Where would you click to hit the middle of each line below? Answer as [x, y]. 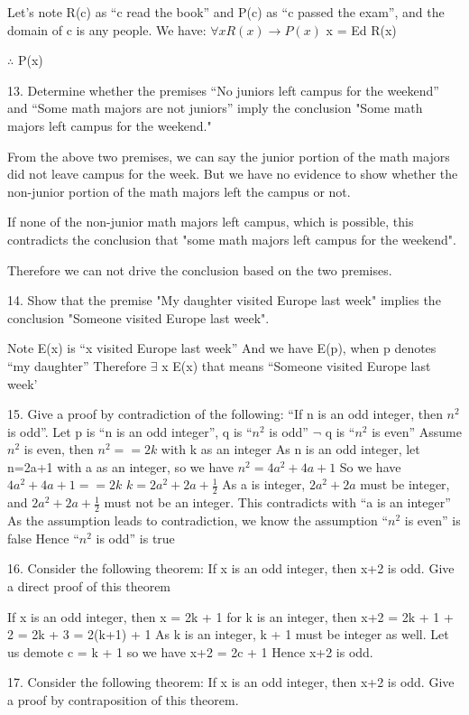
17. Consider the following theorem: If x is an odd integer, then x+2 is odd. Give [231, 682]
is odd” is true [135, 538]
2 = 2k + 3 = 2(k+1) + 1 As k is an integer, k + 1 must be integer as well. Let [228, 634]
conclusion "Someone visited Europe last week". [138, 317]
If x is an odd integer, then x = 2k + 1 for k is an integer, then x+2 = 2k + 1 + [230, 616]
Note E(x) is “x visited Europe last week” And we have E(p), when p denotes [222, 348]
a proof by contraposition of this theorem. [123, 699]
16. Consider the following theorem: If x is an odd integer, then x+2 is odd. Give [231, 568]
